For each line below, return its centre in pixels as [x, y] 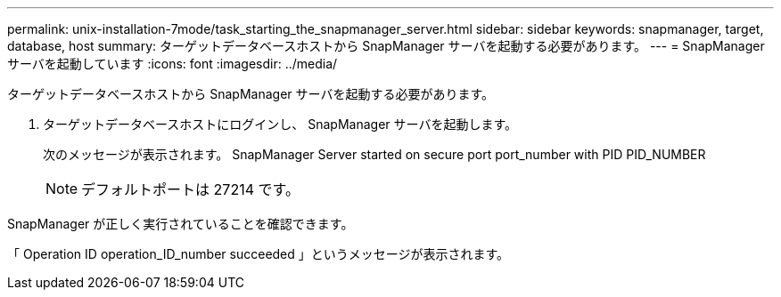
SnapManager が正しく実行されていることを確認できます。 [181, 224]
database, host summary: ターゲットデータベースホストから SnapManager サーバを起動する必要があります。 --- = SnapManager [386, 46]
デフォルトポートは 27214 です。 [190, 189]
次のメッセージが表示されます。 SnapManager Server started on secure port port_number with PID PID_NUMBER [374, 154]
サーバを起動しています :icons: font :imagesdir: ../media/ [173, 64]
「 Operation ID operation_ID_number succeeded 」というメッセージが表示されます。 [259, 254]
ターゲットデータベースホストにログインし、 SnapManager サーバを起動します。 [280, 124]
